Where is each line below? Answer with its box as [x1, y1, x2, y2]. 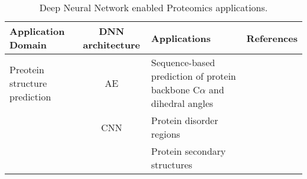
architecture [83, 38, 141, 51]
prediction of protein [151, 69, 236, 83]
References [246, 31, 298, 45]
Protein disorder [151, 113, 218, 127]
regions [151, 127, 181, 141]
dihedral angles [151, 96, 214, 110]
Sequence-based [151, 56, 215, 69]
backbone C [151, 83, 200, 96]
